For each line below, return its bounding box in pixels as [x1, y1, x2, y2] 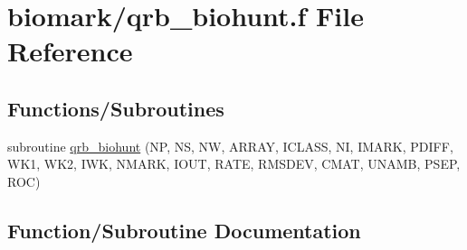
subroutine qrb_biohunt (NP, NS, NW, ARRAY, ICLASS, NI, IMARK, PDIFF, [7, 136, 453, 155]
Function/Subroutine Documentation [7, 216, 361, 244]
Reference [7, 32, 133, 69]
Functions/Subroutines [7, 94, 224, 122]
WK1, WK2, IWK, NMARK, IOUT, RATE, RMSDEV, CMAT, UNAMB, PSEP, [7, 154, 461, 173]
